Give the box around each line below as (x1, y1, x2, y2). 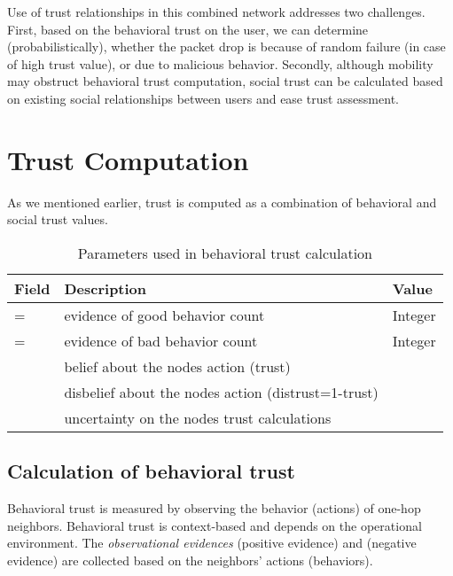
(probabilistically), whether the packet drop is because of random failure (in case (7, 37, 446, 56)
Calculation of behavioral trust (7, 457, 295, 485)
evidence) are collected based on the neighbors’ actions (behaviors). (7, 550, 373, 569)
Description (64, 277, 147, 299)
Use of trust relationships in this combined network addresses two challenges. (7, 3, 426, 20)
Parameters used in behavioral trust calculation (77, 242, 372, 263)
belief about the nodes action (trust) (64, 355, 291, 377)
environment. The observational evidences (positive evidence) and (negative (7, 533, 417, 552)
